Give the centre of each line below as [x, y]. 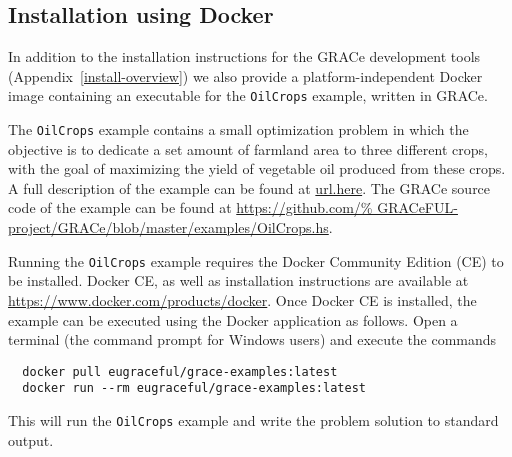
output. [31, 439]
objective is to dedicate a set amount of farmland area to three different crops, [248, 148]
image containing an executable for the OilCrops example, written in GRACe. [248, 95]
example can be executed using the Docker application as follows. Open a [233, 319]
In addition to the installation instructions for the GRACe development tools [244, 56]
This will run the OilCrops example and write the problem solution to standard [253, 420]
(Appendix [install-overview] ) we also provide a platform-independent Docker [245, 75]
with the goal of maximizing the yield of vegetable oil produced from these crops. [257, 168]
